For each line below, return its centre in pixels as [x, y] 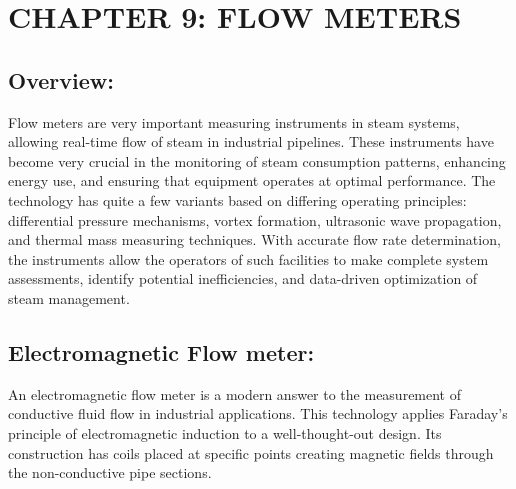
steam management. [69, 297]
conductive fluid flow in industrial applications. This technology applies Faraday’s [258, 413]
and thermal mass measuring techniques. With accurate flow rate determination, [254, 239]
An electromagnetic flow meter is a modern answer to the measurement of [235, 393]
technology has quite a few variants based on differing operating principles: [237, 199]
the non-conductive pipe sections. [110, 472]
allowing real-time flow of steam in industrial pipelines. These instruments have [251, 141]
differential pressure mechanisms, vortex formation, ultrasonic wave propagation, [255, 219]
